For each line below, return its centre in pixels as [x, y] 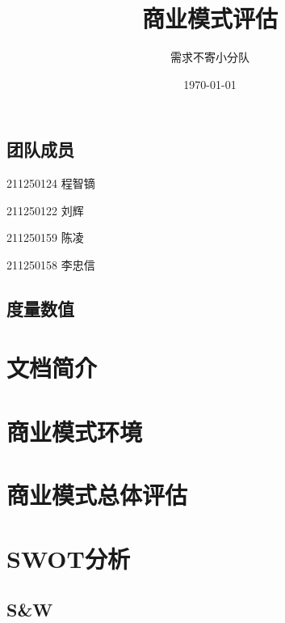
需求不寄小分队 [210, 57]
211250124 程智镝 [51, 183]
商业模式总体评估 [97, 495]
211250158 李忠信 [51, 264]
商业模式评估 [210, 18]
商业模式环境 [75, 431]
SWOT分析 [68, 558]
